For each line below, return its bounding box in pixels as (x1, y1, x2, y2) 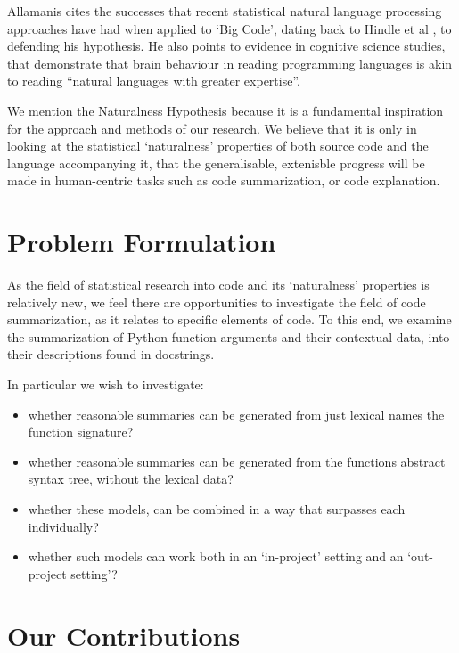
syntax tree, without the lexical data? (28, 469, 234, 488)
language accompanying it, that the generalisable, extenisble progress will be (7, 153, 425, 172)
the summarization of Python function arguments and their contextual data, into (7, 327, 450, 346)
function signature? (28, 422, 134, 441)
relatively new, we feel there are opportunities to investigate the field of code (7, 292, 426, 311)
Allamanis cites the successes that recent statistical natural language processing (7, 2, 442, 20)
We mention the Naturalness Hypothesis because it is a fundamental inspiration (7, 101, 444, 119)
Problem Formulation (7, 224, 276, 260)
